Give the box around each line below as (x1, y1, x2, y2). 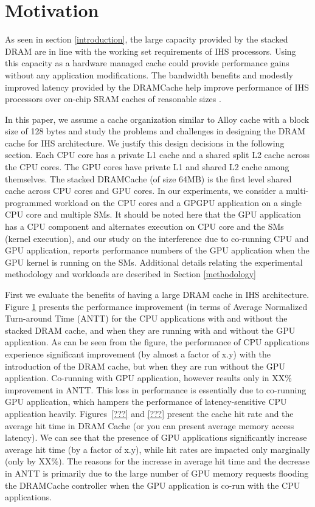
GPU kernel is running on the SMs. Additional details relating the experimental (5, 255, 303, 268)
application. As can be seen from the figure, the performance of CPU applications (5, 336, 310, 348)
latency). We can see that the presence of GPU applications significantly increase (5, 431, 307, 444)
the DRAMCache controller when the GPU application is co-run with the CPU (5, 478, 300, 491)
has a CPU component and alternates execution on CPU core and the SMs (5, 220, 284, 233)
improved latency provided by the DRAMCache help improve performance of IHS (5, 80, 309, 93)
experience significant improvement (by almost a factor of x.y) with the (5, 347, 271, 360)
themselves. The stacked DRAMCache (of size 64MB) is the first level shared (5, 172, 292, 185)
